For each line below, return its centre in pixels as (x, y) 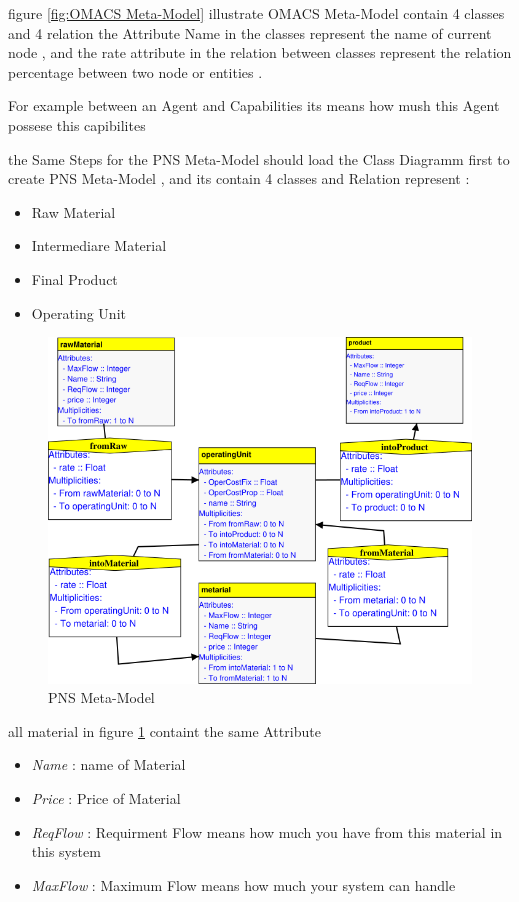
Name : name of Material (108, 764)
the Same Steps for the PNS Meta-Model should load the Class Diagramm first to (259, 158)
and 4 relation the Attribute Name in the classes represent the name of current (250, 32)
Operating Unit (78, 312)
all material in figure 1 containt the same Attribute (164, 730)
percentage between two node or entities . (135, 71)
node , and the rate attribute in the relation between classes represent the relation (260, 52)
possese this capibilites (77, 124)
